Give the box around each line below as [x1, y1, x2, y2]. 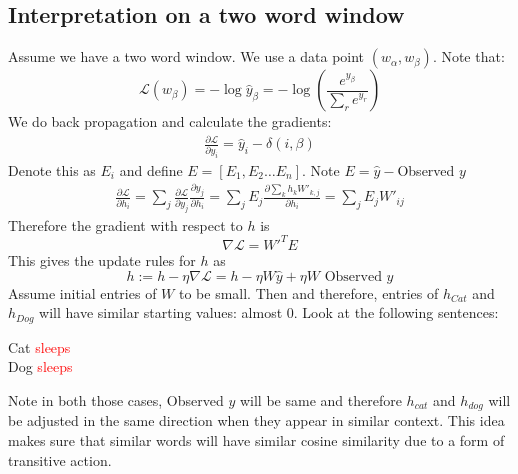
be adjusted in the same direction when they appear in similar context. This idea [8, 410, 505, 431]
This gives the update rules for [8, 249, 196, 270]
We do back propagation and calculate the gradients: [8, 111, 332, 132]
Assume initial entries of [8, 282, 157, 303]
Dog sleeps [8, 356, 73, 377]
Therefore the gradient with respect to [8, 214, 243, 235]
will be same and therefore [239, 389, 402, 410]
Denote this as [8, 159, 96, 180]
